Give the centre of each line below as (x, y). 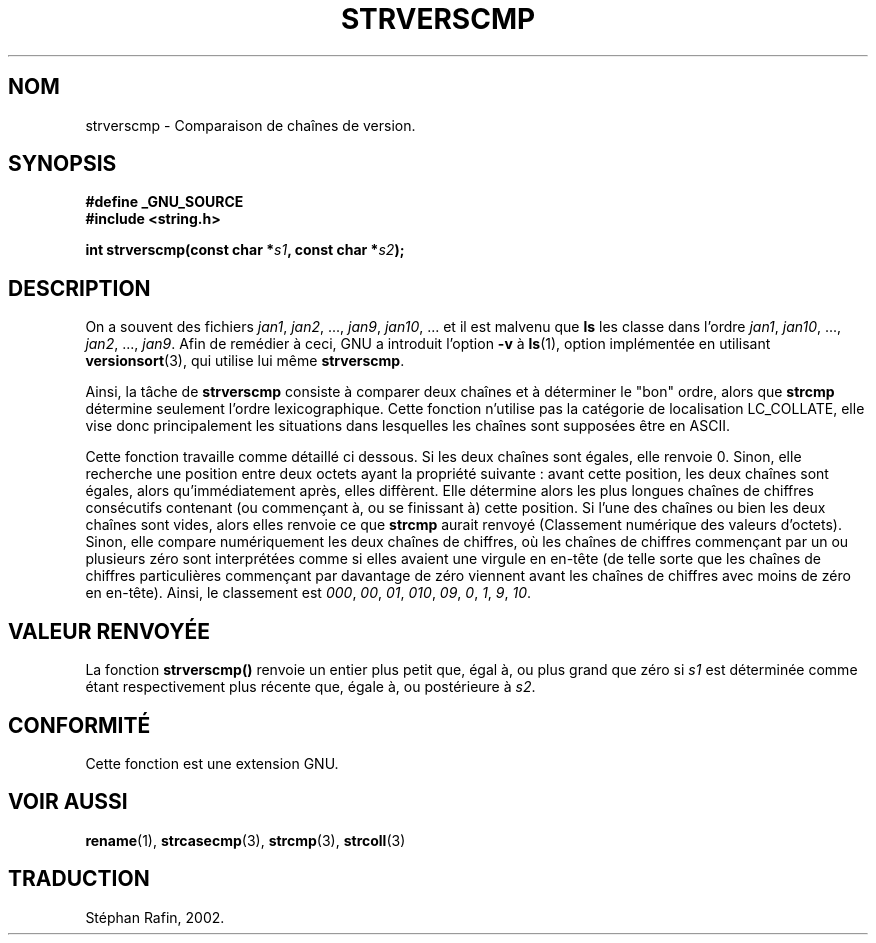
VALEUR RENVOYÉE (109, 631)
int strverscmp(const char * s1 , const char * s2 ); (245, 250)
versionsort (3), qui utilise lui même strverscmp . (245, 361)
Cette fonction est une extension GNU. (212, 763)
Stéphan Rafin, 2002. (155, 917)
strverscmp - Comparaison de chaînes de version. (250, 125)
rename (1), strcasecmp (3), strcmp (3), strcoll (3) (245, 840)
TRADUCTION (79, 879)
